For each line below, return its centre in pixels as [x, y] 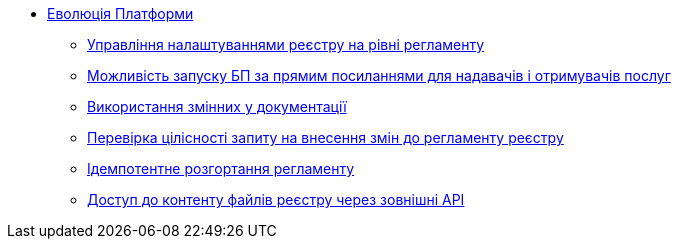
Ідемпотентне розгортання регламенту [221, 168]
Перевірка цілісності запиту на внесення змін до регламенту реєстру [325, 137]
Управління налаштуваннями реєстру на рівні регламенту [286, 44]
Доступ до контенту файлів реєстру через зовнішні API [276, 199]
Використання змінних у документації [217, 106]
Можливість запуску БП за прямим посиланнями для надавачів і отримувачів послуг [379, 75]
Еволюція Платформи [120, 13]
